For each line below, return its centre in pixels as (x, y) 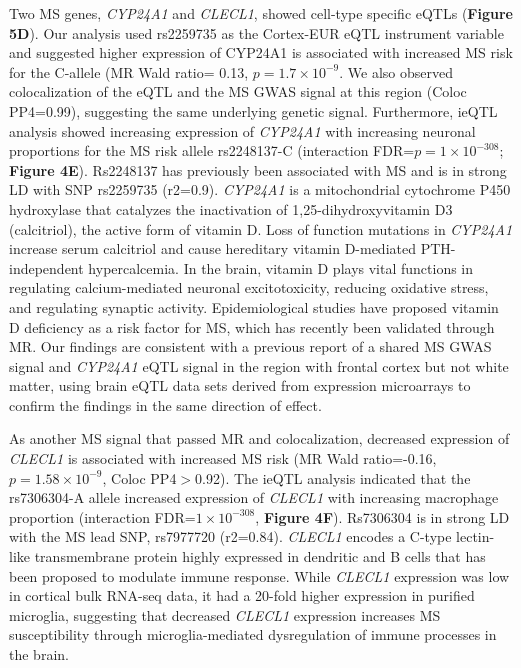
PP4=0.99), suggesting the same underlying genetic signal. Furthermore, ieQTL (253, 110)
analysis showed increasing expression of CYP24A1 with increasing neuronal (242, 130)
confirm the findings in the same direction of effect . (165, 404)
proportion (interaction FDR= (102, 516)
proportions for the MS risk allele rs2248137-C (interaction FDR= (212, 150)
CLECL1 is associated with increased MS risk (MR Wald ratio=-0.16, (223, 458)
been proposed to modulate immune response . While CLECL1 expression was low (259, 575)
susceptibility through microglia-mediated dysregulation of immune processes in (253, 634)
